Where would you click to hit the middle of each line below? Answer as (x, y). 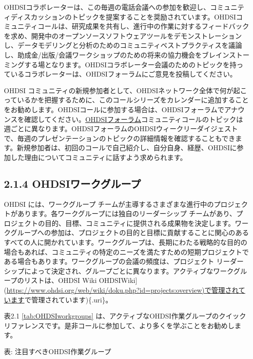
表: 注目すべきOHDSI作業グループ (58, 351)
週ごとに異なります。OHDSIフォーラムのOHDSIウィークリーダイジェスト (121, 129)
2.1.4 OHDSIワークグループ (72, 183)
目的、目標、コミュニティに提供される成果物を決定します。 (140, 223)
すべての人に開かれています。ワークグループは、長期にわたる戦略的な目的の (126, 242)
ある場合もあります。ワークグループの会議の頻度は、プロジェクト (109, 261)
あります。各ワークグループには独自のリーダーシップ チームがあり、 (127, 213)
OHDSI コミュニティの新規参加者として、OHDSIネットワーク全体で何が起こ (126, 90)
